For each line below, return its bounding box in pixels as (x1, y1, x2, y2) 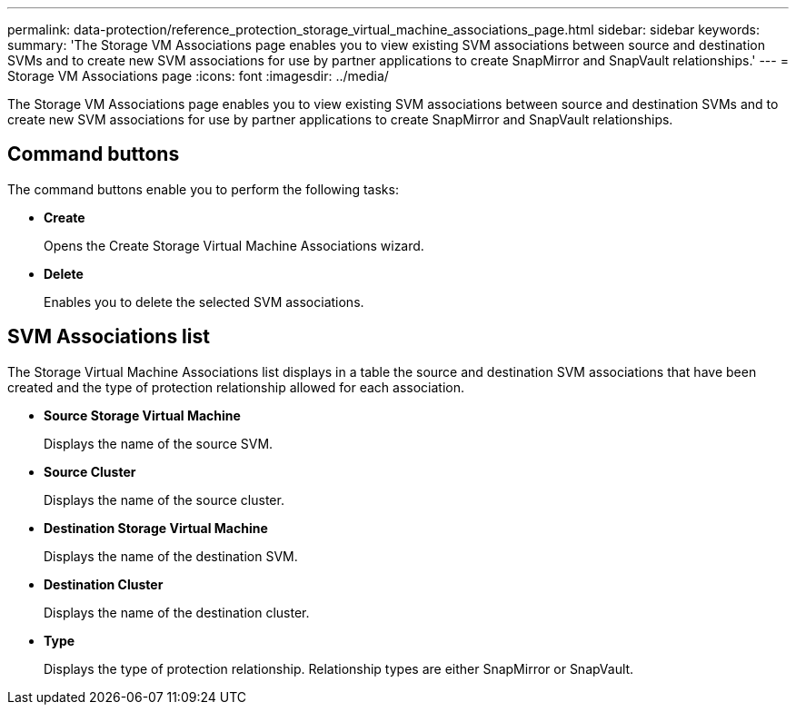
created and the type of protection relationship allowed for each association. (7, 379, 465, 395)
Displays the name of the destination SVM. (44, 548, 298, 564)
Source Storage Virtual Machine (44, 407, 241, 423)
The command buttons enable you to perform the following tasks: (7, 181, 399, 197)
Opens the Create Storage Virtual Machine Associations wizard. (44, 237, 424, 253)
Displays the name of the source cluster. (44, 491, 284, 508)
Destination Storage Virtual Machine (44, 519, 268, 536)
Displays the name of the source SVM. (44, 435, 274, 451)
